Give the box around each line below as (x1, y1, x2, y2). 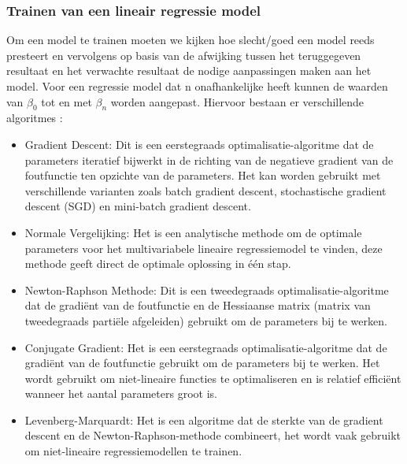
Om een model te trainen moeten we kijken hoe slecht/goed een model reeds (6, 32, 375, 48)
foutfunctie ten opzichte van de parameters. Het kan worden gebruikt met (24, 167, 381, 184)
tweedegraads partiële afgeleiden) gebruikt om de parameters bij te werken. (24, 312, 387, 329)
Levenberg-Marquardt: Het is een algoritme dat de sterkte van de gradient (24, 411, 383, 428)
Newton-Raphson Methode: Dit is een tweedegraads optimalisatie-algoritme (24, 281, 389, 298)
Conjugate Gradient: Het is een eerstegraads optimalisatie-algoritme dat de (24, 339, 387, 355)
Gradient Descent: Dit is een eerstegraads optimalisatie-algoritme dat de (24, 135, 374, 152)
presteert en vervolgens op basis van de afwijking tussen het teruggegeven (6, 46, 361, 63)
